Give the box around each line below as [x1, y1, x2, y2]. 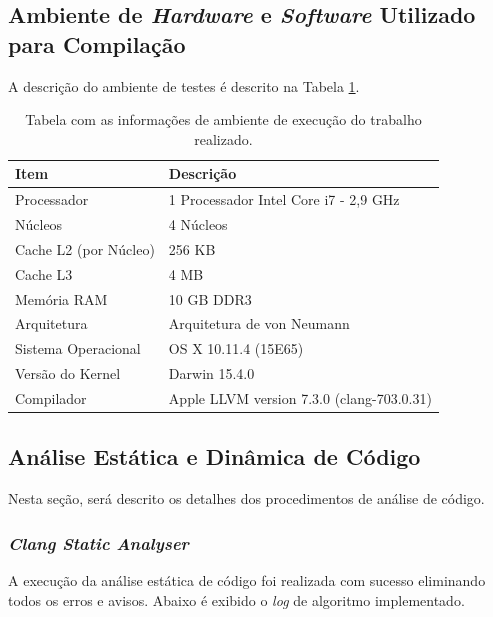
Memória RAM [15, 288, 108, 309]
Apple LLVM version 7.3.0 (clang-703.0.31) [168, 387, 432, 408]
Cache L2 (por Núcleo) [15, 238, 155, 259]
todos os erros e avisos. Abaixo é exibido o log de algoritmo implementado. [8, 589, 465, 610]
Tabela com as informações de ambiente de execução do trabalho [25, 109, 422, 130]
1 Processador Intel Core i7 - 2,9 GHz [168, 189, 400, 210]
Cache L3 [15, 263, 73, 284]
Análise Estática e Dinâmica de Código [8, 441, 421, 472]
